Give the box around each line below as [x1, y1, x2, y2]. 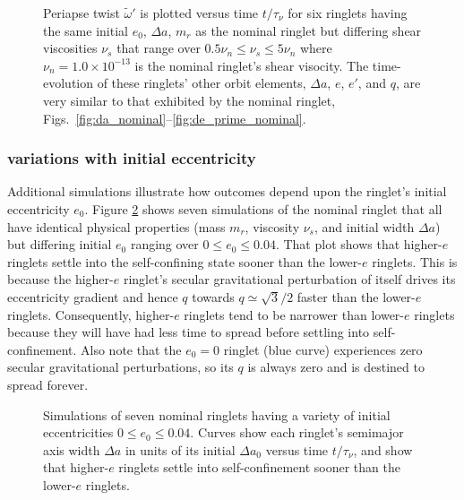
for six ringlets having [288, 4, 408, 22]
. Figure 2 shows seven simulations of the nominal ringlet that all [84, 199, 443, 218]
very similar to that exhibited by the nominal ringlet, [43, 91, 336, 109]
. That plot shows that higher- [275, 235, 443, 254]
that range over [116, 39, 201, 57]
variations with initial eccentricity [7, 147, 256, 169]
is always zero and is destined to [247, 358, 425, 376]
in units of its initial [125, 440, 236, 459]
